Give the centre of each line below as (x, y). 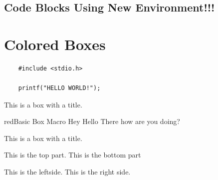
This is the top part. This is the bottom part (73, 155)
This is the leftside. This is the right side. (67, 172)
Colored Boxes (55, 44)
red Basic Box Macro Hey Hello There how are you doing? (92, 121)
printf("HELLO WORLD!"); (59, 88)
